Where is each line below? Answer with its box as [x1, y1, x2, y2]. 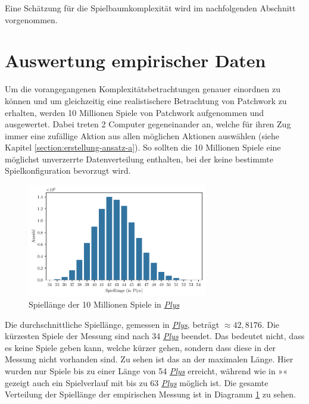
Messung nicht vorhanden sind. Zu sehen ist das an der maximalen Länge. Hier [5, 353, 294, 365]
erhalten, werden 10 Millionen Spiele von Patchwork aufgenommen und [5, 106, 264, 118]
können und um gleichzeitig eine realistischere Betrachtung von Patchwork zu [5, 94, 287, 107]
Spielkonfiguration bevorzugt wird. [5, 164, 131, 177]
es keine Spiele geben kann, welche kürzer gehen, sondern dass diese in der [5, 341, 276, 353]
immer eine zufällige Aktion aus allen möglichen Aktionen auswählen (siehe [5, 129, 280, 142]
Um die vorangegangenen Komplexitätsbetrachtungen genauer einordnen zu [5, 83, 281, 95]
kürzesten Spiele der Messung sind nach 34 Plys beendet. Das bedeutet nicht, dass [5, 330, 305, 342]
